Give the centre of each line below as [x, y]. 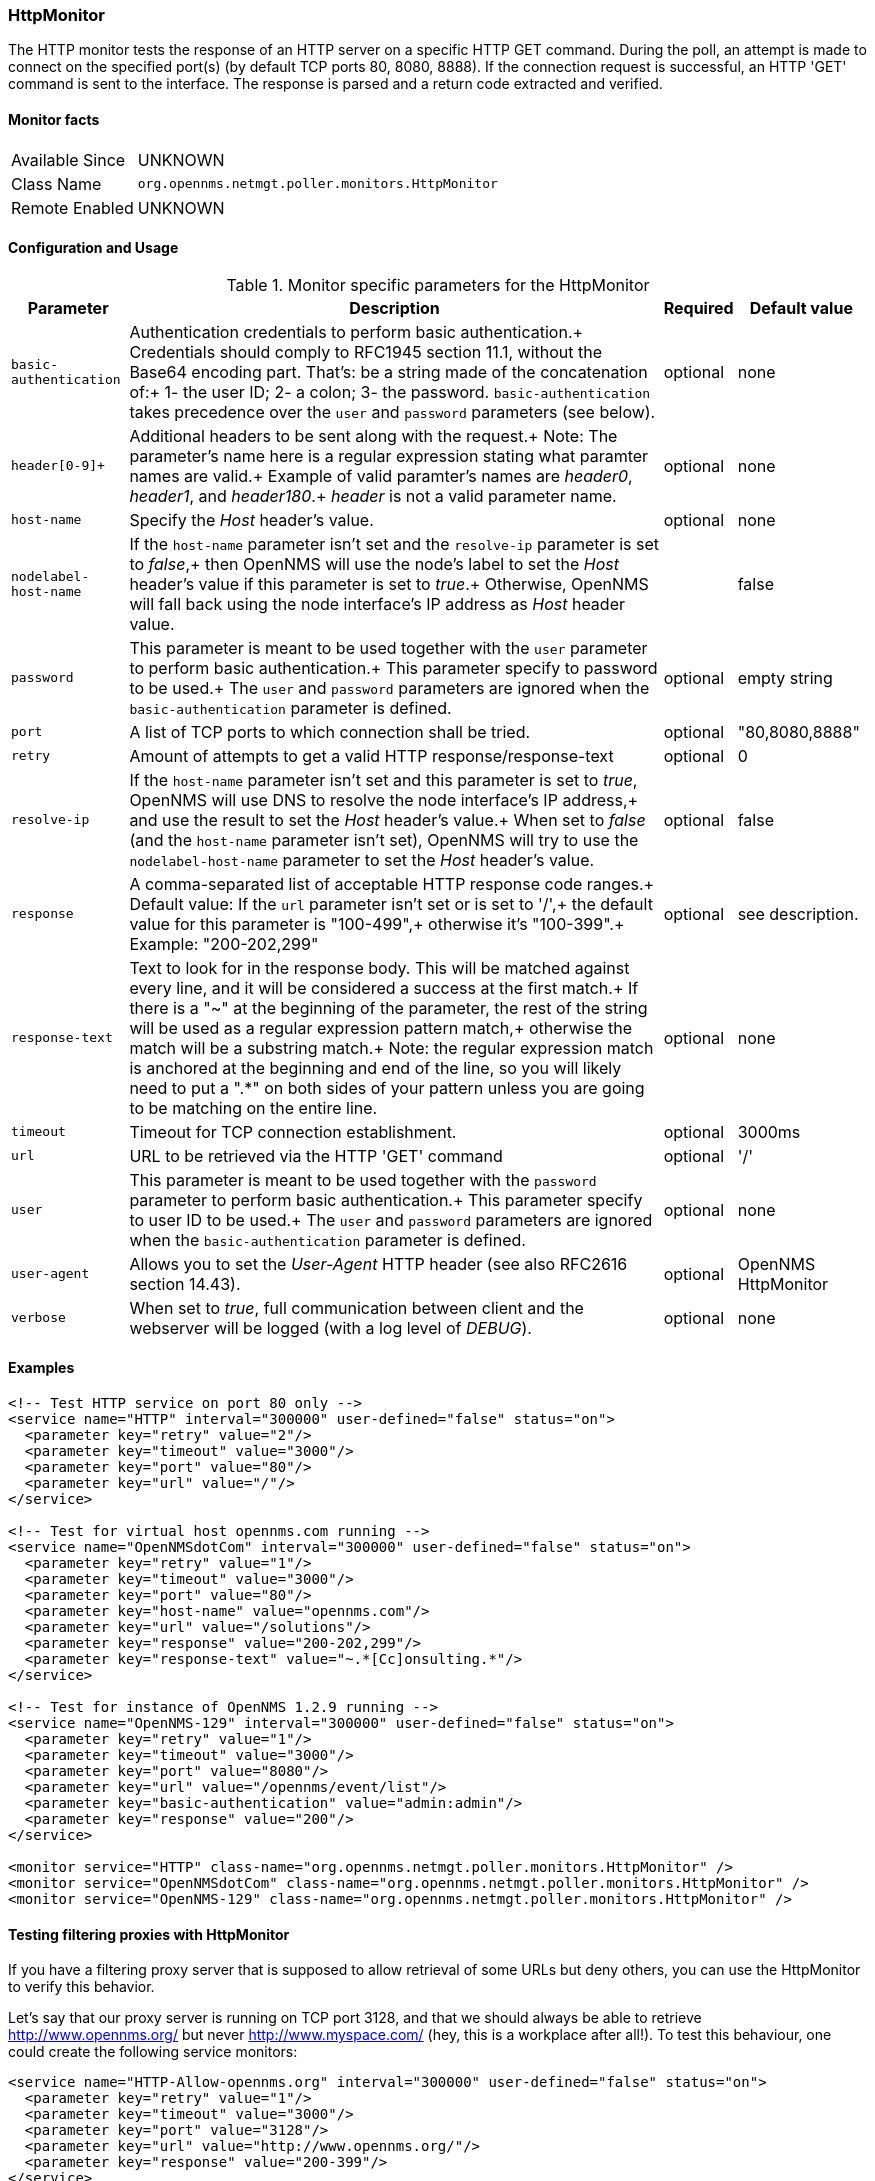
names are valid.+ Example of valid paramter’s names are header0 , [381, 475]
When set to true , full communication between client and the [356, 1307]
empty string [785, 677]
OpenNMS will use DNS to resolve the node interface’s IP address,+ [384, 799]
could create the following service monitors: [153, 2052]
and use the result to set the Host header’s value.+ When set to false [387, 819]
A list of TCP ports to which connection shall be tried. [330, 731]
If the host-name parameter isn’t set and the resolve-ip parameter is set [394, 543]
